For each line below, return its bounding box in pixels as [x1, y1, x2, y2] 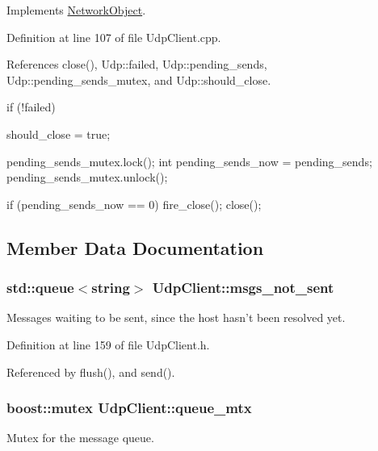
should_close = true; [6, 125, 111, 142]
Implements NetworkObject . [6, 2, 146, 18]
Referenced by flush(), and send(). [6, 363, 175, 380]
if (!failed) [6, 98, 56, 115]
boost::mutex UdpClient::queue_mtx [6, 398, 252, 418]
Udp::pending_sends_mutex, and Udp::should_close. [6, 71, 271, 88]
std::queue [6, 278, 74, 298]
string [91, 278, 130, 298]
